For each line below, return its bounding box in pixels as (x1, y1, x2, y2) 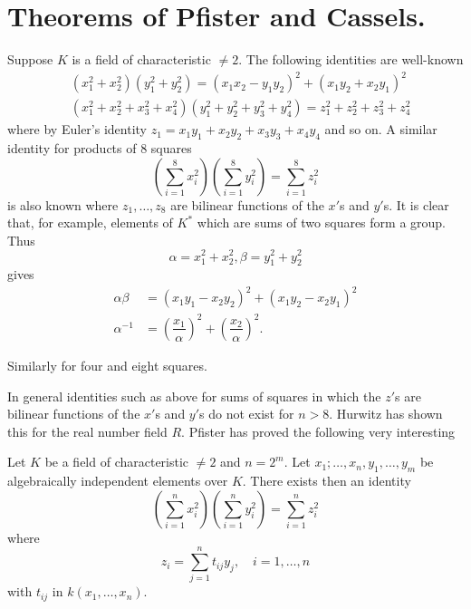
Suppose (7, 50, 53, 69)
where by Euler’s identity (7, 120, 147, 139)
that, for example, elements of (7, 213, 173, 232)
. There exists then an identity (242, 471, 411, 490)
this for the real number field (7, 421, 168, 440)
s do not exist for (199, 404, 294, 423)
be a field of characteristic (44, 452, 189, 471)
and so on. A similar (324, 120, 437, 139)
